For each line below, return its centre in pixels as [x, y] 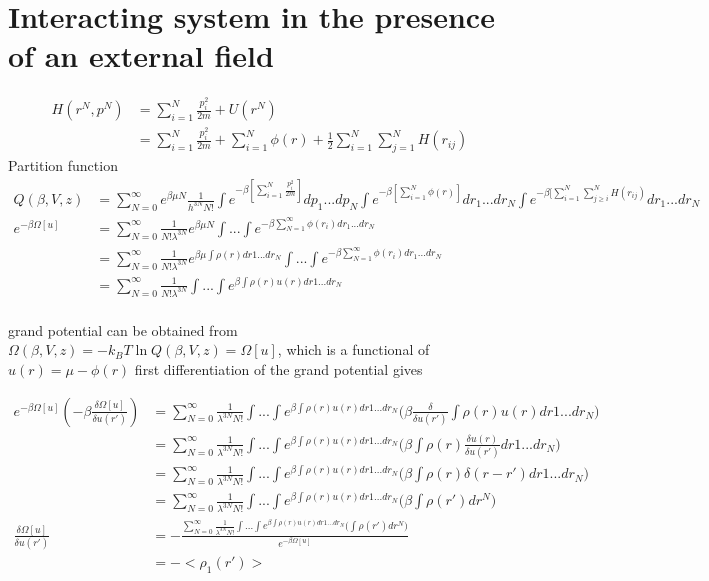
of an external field [141, 55]
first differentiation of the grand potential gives [278, 368]
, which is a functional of [353, 349]
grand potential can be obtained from [123, 329]
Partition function [63, 164]
